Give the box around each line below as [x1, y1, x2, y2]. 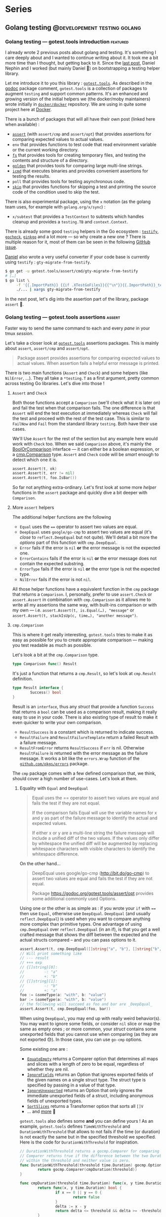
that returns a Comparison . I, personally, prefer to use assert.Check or [12, 592, 152, 598]
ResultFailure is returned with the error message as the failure [19, 750, 148, 756]
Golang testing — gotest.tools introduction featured [5, 38, 129, 45]
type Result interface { [12, 685, 64, 690]
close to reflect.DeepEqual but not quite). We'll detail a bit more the [19, 535, 158, 541]
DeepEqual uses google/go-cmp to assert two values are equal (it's [19, 529, 152, 535]
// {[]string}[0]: [19, 965, 58, 970]
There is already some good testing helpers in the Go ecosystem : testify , [5, 228, 159, 234]
